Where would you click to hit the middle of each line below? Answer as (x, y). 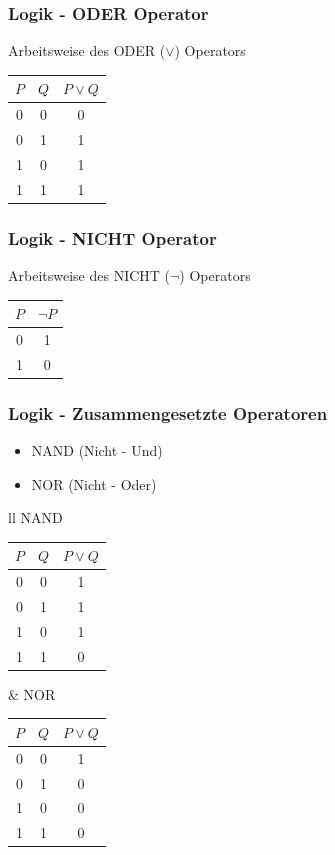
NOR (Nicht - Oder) (94, 483)
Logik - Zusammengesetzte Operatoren (168, 412)
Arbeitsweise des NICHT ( (89, 275)
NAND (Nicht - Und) (97, 450)
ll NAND (35, 517)
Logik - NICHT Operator (112, 237)
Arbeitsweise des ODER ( (87, 50)
